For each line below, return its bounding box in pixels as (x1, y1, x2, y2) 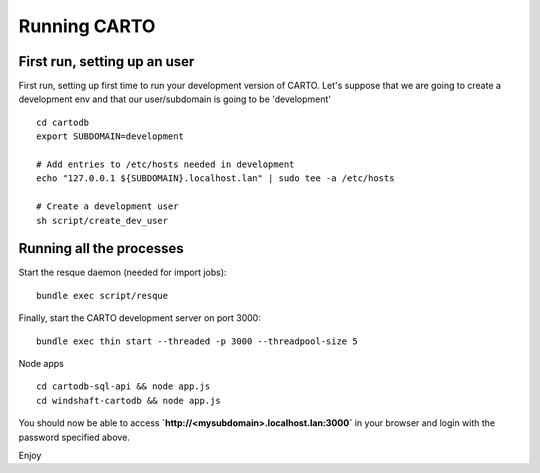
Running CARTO (18, 15, 156, 37)
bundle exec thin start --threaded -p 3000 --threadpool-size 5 (36, 335, 359, 347)
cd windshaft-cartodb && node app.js (36, 395, 222, 406)
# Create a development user (36, 201, 179, 212)
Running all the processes (18, 240, 184, 257)
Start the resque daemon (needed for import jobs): (18, 266, 227, 279)
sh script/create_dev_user (36, 215, 169, 226)
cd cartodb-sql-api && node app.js (36, 381, 211, 392)
